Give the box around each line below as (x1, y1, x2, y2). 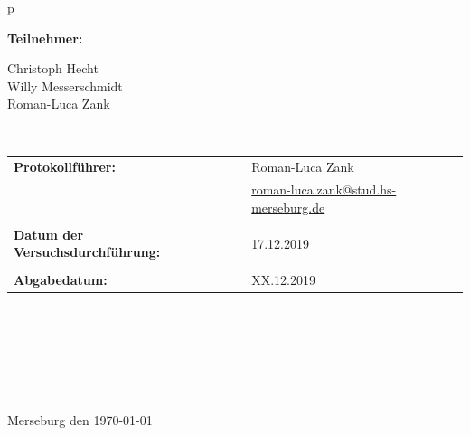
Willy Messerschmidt (7, 76, 123, 95)
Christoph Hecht (7, 59, 99, 78)
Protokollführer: (14, 157, 116, 176)
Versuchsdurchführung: (14, 242, 161, 261)
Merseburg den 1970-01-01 (7, 411, 153, 430)
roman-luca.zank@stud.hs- (251, 180, 397, 199)
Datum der (14, 224, 84, 243)
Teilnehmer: (7, 28, 83, 47)
